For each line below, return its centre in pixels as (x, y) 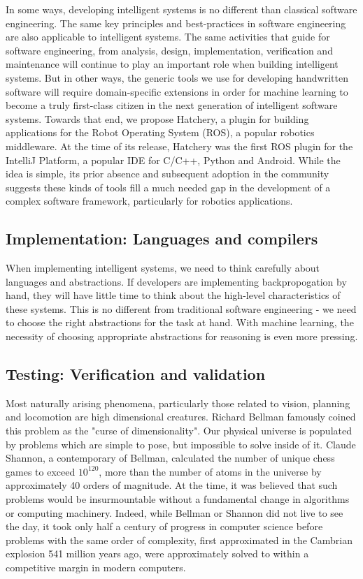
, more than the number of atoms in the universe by (210, 471)
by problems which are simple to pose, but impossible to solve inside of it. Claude (181, 444)
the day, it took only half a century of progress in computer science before (164, 526)
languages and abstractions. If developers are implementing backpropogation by (176, 281)
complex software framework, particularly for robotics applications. (149, 201)
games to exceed (41, 471)
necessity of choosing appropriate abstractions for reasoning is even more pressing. (182, 336)
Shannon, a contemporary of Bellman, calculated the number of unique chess (170, 458)
